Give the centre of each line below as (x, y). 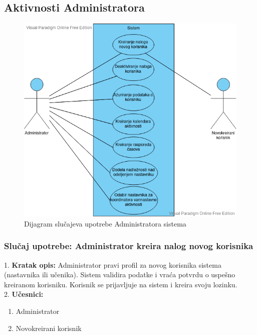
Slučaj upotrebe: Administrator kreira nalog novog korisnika (129, 246)
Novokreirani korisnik (49, 328)
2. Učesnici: (24, 294)
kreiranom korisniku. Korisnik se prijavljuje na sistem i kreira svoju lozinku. (121, 284)
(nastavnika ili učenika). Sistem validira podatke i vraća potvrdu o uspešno (120, 274)
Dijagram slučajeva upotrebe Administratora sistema (105, 223)
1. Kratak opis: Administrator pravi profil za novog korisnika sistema (113, 264)
